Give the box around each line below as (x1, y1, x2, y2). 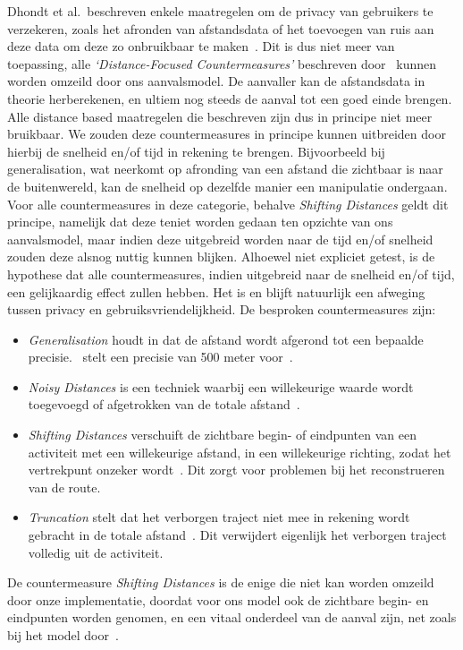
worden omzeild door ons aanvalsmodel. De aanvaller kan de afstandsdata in (7, 72, 425, 90)
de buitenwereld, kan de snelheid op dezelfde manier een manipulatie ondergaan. (7, 176, 448, 195)
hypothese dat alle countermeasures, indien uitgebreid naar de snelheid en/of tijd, (7, 264, 455, 283)
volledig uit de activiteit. (28, 543, 164, 561)
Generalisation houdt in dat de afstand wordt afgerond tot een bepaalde (28, 329, 424, 348)
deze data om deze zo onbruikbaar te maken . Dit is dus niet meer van (7, 37, 395, 56)
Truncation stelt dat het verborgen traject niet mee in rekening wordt (28, 508, 410, 526)
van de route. (28, 477, 101, 496)
